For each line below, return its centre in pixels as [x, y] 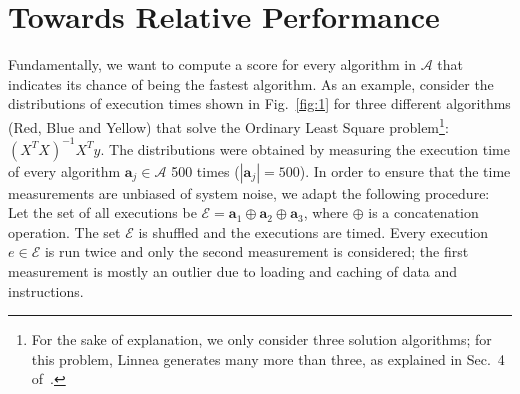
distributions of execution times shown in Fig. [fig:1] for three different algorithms [259, 103]
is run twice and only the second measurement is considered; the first [256, 251]
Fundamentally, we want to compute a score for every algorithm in [212, 64]
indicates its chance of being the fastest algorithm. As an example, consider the [251, 83]
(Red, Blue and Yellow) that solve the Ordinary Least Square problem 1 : [228, 125]
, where [326, 212]
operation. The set [64, 231]
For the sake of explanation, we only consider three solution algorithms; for [261, 339]
